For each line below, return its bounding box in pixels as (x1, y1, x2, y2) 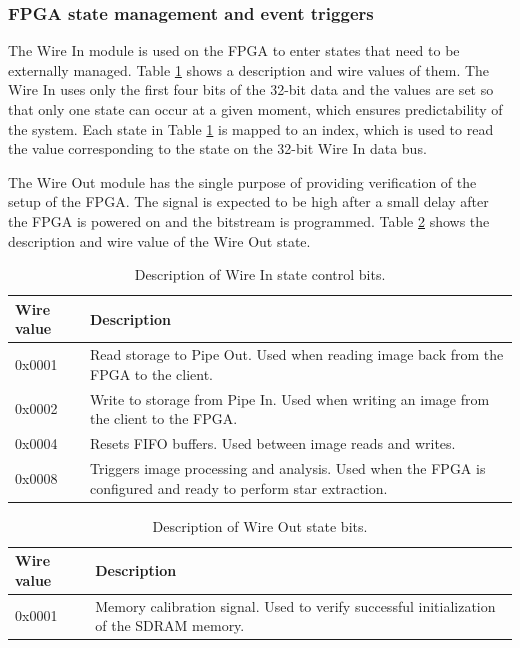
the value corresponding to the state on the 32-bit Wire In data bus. (8, 138, 427, 159)
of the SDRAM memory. (95, 615, 245, 636)
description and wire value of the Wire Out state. (8, 230, 311, 251)
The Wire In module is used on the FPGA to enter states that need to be (8, 40, 460, 61)
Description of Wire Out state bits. (152, 515, 368, 536)
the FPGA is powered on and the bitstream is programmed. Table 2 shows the (8, 210, 490, 231)
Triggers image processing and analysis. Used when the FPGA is (89, 457, 486, 478)
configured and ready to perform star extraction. (89, 477, 388, 498)
